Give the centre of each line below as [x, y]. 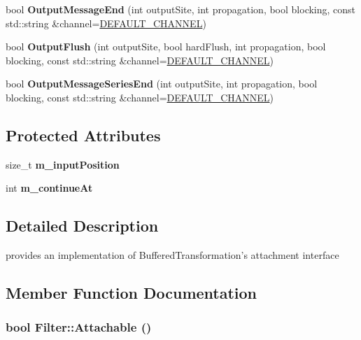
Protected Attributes [83, 135]
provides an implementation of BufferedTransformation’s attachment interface [172, 255]
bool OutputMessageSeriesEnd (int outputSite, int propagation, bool [162, 84]
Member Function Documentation [132, 293]
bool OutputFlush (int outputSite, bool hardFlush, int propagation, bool [166, 47]
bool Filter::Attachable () [79, 327]
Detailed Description [82, 226]
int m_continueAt [49, 188]
